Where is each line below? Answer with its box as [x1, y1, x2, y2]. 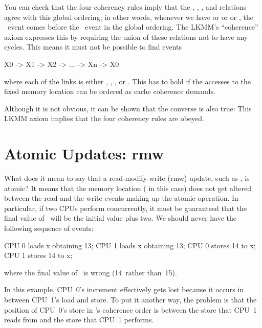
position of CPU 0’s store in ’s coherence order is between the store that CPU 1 [4, 304, 257, 315]
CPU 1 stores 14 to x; [4, 250, 73, 261]
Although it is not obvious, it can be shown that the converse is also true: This [4, 103, 252, 113]
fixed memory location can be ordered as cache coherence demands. [4, 86, 215, 97]
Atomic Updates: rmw [4, 143, 164, 164]
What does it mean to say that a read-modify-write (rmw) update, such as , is [4, 173, 250, 183]
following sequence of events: [4, 223, 94, 233]
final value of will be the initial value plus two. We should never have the [4, 213, 237, 223]
